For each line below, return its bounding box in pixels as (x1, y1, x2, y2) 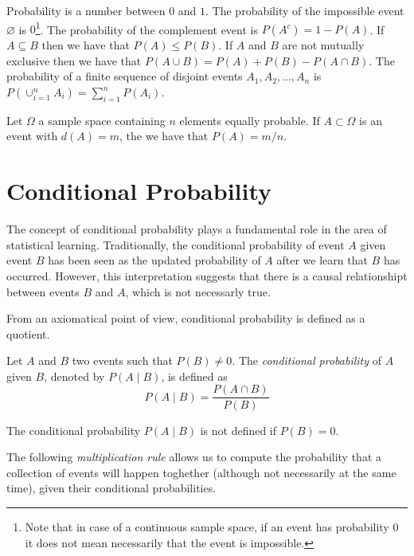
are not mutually (282, 37, 365, 53)
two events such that (72, 352, 173, 369)
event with (6, 127, 58, 144)
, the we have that (119, 127, 209, 144)
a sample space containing (38, 112, 166, 128)
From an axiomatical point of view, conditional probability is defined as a (6, 310, 365, 327)
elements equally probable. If (179, 112, 320, 128)
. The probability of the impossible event (205, 2, 404, 18)
